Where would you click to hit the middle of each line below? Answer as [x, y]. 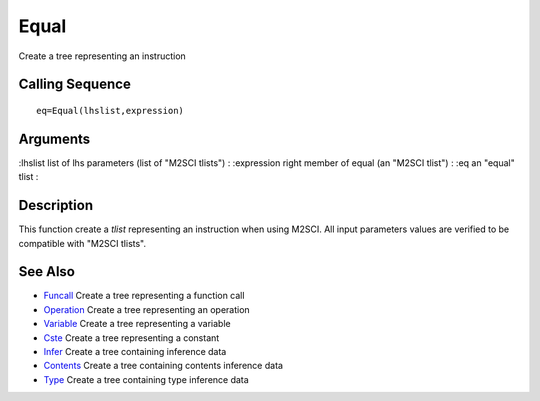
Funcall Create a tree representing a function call [144, 296]
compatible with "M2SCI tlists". [82, 243]
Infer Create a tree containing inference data [135, 352]
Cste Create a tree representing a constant [131, 337]
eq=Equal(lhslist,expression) [110, 110]
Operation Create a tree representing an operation [146, 309]
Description [56, 205]
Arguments [54, 138]
